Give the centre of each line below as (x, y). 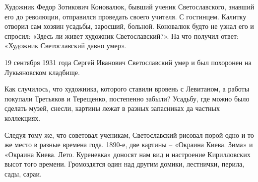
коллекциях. (23, 118)
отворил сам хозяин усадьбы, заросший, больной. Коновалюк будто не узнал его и (129, 26)
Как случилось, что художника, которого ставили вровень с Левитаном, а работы (127, 89)
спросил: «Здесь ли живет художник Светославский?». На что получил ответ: (122, 36)
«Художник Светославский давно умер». (65, 45)
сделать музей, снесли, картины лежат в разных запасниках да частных (112, 108)
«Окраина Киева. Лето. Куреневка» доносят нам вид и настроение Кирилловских (128, 154)
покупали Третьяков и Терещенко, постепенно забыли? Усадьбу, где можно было (127, 98)
